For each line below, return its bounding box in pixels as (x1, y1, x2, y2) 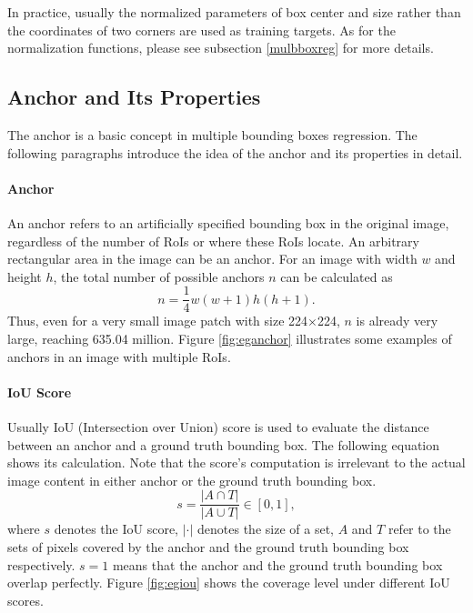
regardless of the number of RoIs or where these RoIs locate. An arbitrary (7, 231, 419, 250)
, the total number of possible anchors (53, 266, 265, 286)
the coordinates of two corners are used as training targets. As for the (7, 20, 396, 39)
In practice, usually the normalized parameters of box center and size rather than (7, 3, 461, 21)
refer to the (387, 519, 451, 538)
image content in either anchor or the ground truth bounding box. (7, 470, 377, 489)
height (7, 266, 42, 286)
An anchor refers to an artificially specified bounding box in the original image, (7, 213, 449, 232)
